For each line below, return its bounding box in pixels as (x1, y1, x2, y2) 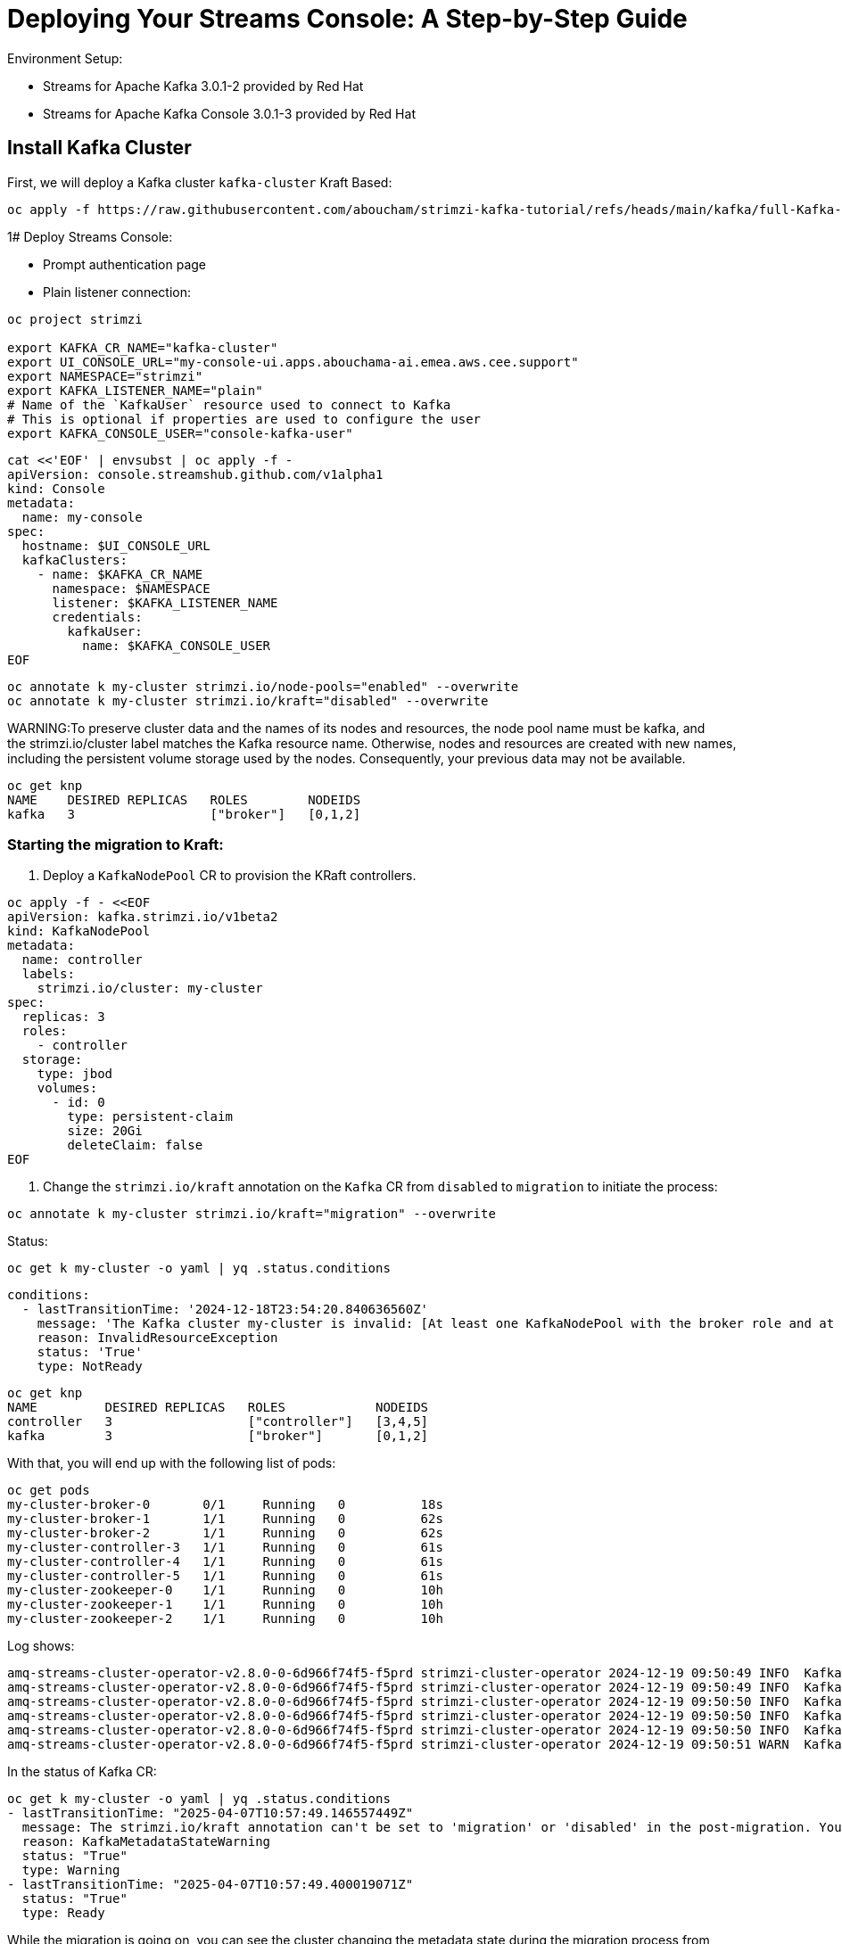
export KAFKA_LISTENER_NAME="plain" (7, 383, 263, 398)
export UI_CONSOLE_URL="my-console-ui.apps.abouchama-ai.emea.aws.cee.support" (7, 354, 579, 369)
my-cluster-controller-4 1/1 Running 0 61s (7, 1554, 443, 1569)
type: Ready (21, 1906, 105, 1921)
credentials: (52, 609, 143, 624)
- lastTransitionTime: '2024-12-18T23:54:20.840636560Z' (21, 1302, 429, 1317)
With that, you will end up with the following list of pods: (7, 1455, 336, 1471)
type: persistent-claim (67, 1109, 233, 1124)
